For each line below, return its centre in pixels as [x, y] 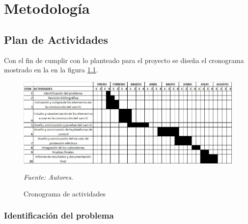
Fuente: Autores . [48, 177]
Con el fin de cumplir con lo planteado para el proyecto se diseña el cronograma [124, 60]
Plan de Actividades [56, 39]
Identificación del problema [59, 215]
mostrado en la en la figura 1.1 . [51, 70]
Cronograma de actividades [65, 193]
